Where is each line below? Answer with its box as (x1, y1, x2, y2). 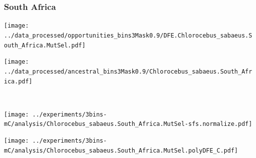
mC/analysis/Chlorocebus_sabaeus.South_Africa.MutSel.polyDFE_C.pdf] (4, 147, 238, 154)
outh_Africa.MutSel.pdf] (4, 41, 86, 49)
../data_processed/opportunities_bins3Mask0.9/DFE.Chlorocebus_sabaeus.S (4, 32, 253, 39)
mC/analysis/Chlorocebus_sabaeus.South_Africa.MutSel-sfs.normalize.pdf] (4, 120, 253, 128)
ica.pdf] (4, 78, 33, 85)
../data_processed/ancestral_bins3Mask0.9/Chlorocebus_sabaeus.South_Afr (4, 68, 253, 75)
